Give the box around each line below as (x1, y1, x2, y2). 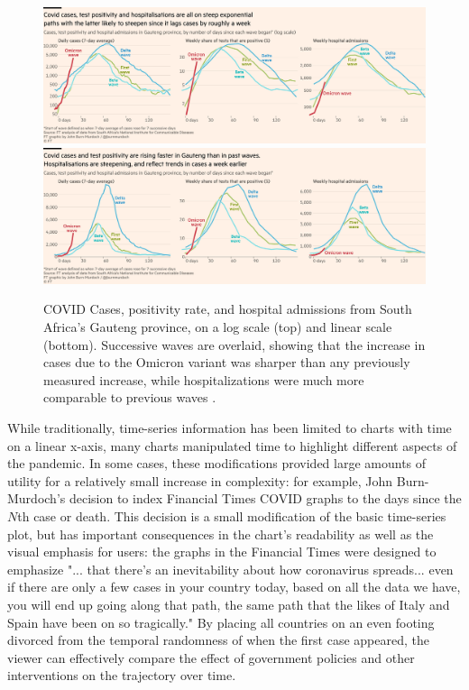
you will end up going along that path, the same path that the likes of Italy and (7, 594, 450, 613)
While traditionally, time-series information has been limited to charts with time (7, 419, 452, 437)
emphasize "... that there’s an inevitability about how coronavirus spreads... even (7, 559, 454, 578)
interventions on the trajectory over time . (7, 666, 236, 685)
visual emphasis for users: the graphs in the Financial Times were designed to (7, 542, 437, 561)
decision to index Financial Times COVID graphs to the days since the (69, 489, 462, 508)
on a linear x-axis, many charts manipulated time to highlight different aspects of (7, 436, 457, 455)
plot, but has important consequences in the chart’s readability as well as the (7, 524, 434, 543)
